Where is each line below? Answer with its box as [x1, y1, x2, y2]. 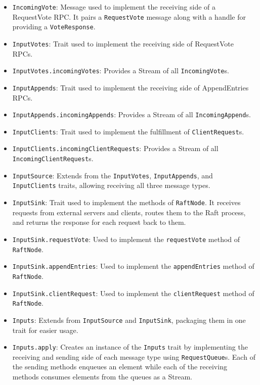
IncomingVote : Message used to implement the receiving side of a [12, 2, 215, 12]
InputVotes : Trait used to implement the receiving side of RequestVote [12, 38, 234, 49]
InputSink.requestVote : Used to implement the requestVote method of [12, 233, 240, 244]
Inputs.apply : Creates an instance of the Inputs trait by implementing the [12, 342, 248, 352]
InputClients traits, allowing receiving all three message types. [12, 180, 210, 190]
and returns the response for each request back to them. [12, 217, 186, 227]
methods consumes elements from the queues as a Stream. [12, 371, 192, 381]
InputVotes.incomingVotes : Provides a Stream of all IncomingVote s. [12, 65, 229, 76]
